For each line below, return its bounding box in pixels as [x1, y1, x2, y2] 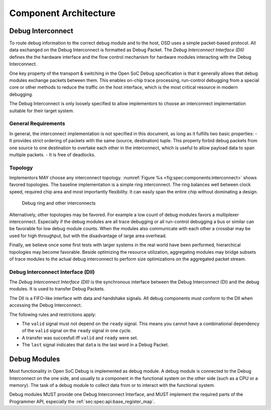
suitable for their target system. [9, 108, 74, 114]
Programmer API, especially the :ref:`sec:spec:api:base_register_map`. [9, 398, 155, 404]
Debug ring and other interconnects [22, 200, 96, 206]
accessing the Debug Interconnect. [9, 302, 82, 309]
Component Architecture [9, 8, 116, 19]
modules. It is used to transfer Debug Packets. [9, 286, 105, 292]
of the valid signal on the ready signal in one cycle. [22, 328, 132, 334]
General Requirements [9, 120, 65, 127]
